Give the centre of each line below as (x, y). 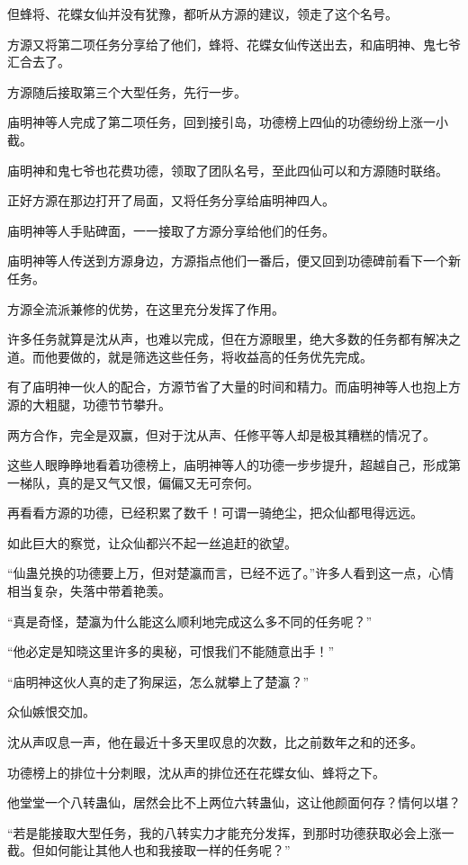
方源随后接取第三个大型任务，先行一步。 (127, 91)
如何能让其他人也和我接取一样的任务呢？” (167, 850)
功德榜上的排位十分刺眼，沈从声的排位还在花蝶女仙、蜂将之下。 (196, 772)
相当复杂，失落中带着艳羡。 (89, 591)
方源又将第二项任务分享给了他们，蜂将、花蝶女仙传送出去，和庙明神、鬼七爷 (234, 44)
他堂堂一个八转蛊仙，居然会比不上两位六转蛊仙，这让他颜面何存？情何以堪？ (234, 802)
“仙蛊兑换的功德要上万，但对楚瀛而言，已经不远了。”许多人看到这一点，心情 (231, 573)
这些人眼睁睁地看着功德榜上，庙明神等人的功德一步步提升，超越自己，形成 (228, 465)
